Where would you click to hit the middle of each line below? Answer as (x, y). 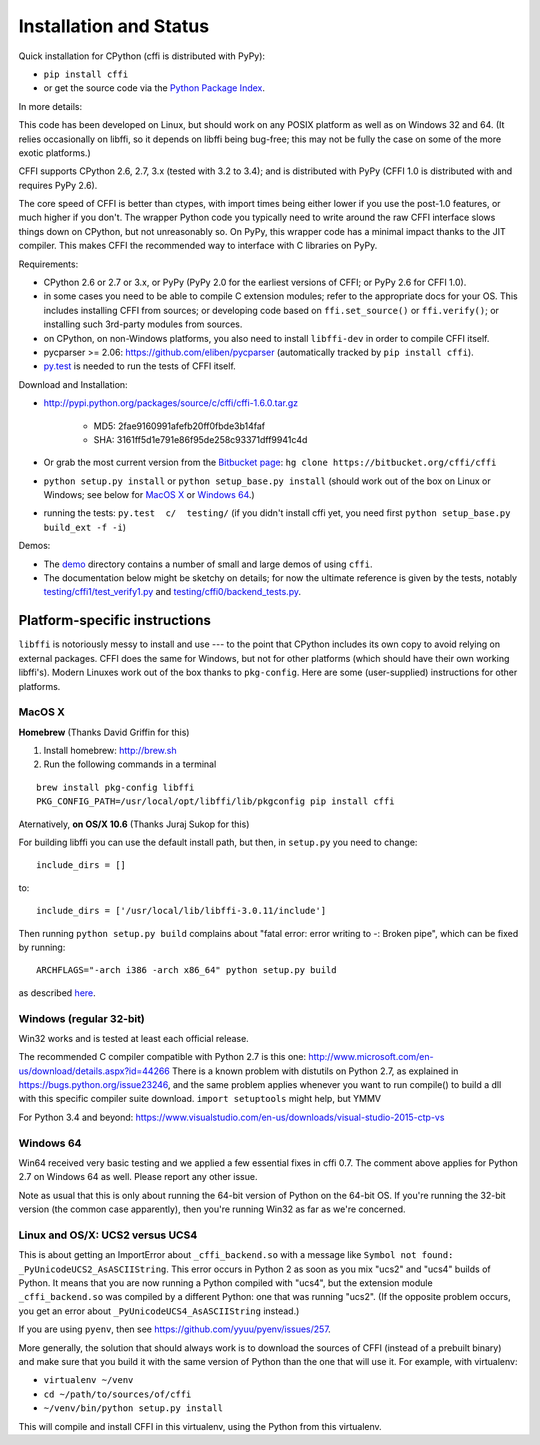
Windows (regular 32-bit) (81, 1018)
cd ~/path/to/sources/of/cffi (117, 1394)
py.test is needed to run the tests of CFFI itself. (140, 366)
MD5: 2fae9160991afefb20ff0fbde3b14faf (179, 426)
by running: (42, 947)
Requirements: (48, 264)
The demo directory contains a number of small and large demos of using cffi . (208, 564)
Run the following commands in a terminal (130, 764)
